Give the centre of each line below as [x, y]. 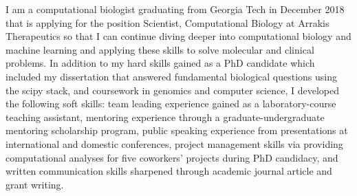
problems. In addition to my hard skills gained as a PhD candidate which [160, 63]
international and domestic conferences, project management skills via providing [174, 143]
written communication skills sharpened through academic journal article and [169, 171]
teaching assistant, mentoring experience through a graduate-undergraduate [165, 117]
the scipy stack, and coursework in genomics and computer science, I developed [172, 90]
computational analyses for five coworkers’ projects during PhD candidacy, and [172, 157]
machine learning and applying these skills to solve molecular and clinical [160, 49]
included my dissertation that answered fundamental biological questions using [172, 76]
